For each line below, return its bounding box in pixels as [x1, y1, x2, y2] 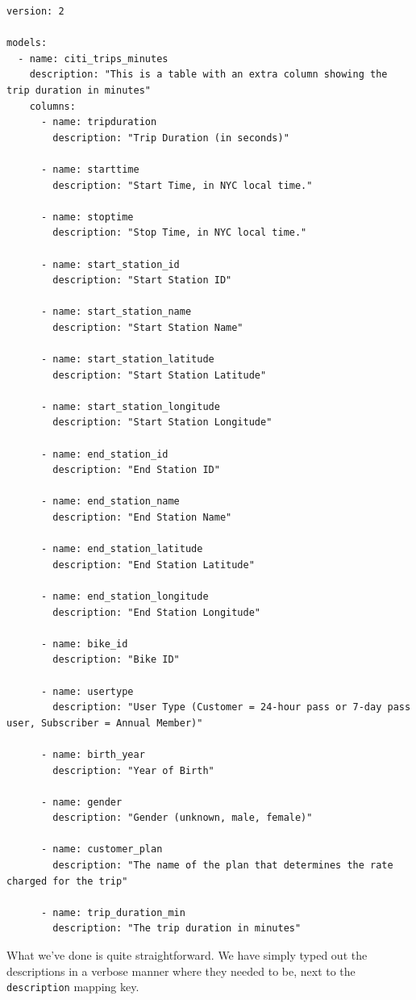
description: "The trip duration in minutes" [52, 923, 302, 935]
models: [6, 37, 48, 49]
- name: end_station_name [40, 496, 180, 508]
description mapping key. [6, 978, 139, 995]
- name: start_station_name [40, 306, 192, 318]
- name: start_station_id [40, 258, 180, 270]
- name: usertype [40, 685, 134, 697]
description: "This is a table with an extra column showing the [29, 69, 388, 81]
